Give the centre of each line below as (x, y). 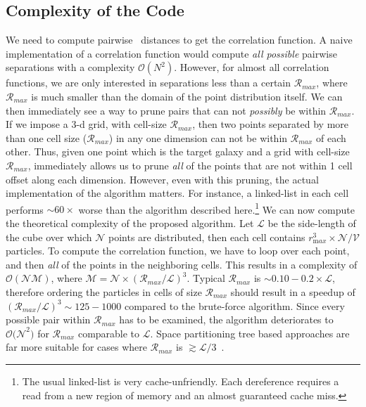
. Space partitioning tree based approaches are (250, 333)
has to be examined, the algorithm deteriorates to (226, 319)
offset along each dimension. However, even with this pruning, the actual (162, 179)
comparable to (109, 333)
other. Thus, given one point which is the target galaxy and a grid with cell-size (178, 151)
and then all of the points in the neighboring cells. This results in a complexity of (182, 264)
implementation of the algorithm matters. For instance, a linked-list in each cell (177, 193)
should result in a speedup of (293, 291)
